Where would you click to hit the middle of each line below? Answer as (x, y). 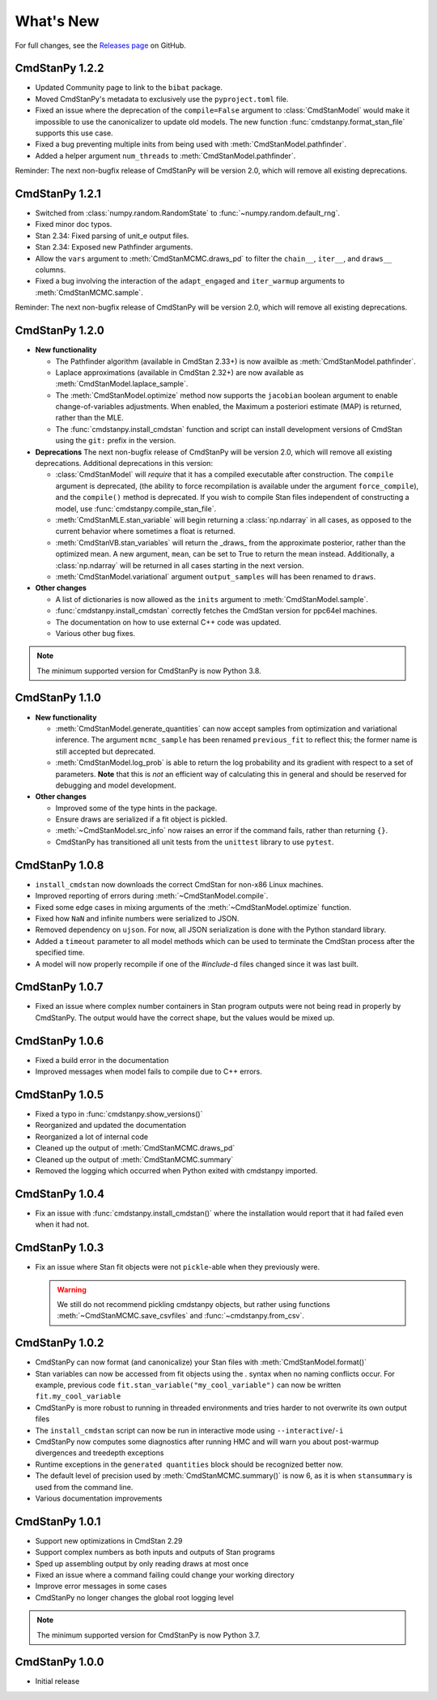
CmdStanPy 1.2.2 (59, 68)
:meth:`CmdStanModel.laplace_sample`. (122, 384)
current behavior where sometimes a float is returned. (145, 532)
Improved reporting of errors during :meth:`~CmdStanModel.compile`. (152, 896)
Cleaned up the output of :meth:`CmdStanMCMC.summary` (134, 1160)
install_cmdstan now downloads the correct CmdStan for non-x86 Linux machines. (179, 884)
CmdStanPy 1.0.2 (59, 1343)
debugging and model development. (116, 785)
